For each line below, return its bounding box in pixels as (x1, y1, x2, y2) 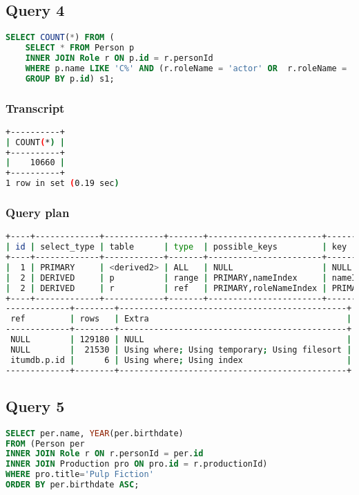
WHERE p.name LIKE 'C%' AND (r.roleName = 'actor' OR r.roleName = (25, 63, 347, 73)
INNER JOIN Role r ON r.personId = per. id (6, 449, 204, 459)
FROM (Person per (6, 438, 85, 449)
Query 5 (6, 395, 65, 416)
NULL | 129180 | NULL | (10, 335, 352, 345)
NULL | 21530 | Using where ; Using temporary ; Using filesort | (10, 344, 352, 355)
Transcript (6, 99, 65, 116)
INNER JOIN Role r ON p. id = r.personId (25, 53, 213, 63)
